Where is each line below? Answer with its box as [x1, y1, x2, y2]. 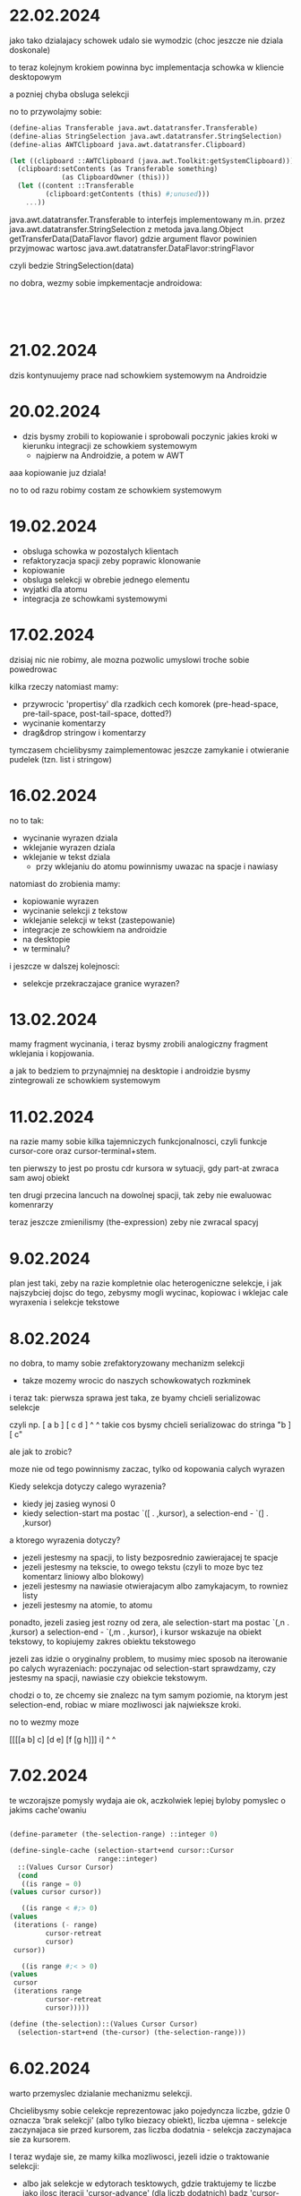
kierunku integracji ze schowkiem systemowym [21, 440, 198, 451]
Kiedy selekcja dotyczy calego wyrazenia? [9, 1481, 167, 1492]
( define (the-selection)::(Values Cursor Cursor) [9, 2019, 199, 2028]
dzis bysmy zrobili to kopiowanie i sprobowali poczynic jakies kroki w [21, 431, 278, 442]
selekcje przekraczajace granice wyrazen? [21, 977, 180, 988]
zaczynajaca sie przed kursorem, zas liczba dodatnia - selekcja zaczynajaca [9, 2124, 292, 2135]
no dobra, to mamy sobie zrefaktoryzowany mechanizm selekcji [9, 1358, 245, 1369]
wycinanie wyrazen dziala [21, 832, 118, 843]
